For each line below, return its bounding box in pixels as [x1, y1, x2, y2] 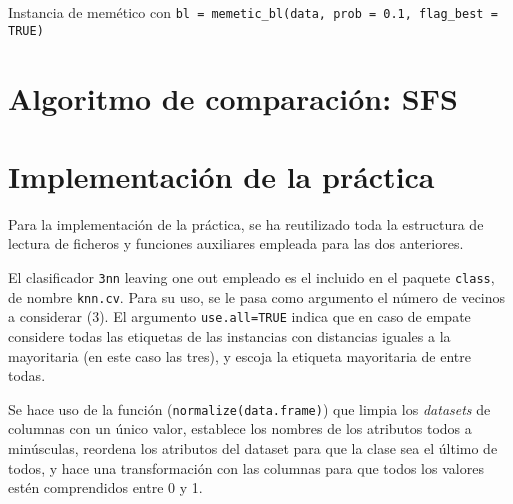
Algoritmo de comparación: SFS [8, 77, 458, 118]
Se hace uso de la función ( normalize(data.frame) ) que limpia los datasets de [8, 398, 491, 419]
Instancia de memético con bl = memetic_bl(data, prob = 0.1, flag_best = [8, 2, 498, 22]
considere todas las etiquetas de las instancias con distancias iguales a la [8, 325, 451, 346]
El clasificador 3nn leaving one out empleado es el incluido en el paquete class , [8, 267, 495, 287]
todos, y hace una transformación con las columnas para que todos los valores [8, 457, 484, 478]
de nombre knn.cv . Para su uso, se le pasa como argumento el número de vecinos [8, 286, 506, 307]
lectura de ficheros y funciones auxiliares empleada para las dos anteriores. [8, 233, 464, 254]
